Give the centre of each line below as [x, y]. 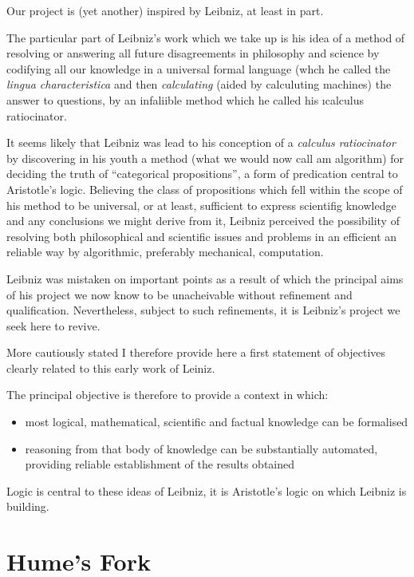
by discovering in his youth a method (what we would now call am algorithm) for [205, 158]
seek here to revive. [53, 325]
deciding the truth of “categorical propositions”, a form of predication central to [202, 174]
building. [28, 506]
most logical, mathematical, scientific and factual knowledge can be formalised [217, 422]
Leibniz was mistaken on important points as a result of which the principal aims [205, 278]
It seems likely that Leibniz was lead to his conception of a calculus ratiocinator [201, 142]
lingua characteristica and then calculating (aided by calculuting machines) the [199, 84]
